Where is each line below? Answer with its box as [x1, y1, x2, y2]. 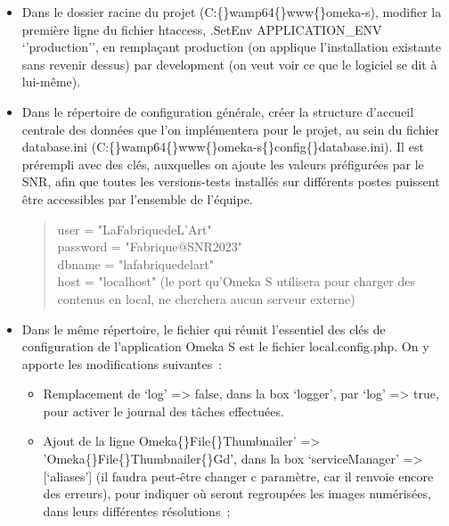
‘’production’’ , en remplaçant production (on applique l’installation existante [21, 37, 441, 56]
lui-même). [21, 72, 81, 91]
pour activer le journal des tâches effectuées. [43, 401, 284, 420]
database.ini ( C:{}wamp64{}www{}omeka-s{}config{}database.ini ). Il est [21, 137, 424, 156]
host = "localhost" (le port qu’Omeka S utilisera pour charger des [57, 272, 416, 291]
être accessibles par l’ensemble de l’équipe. [21, 189, 253, 208]
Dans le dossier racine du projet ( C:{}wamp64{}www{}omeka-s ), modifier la [21, 3, 442, 21]
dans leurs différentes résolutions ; [43, 501, 231, 520]
